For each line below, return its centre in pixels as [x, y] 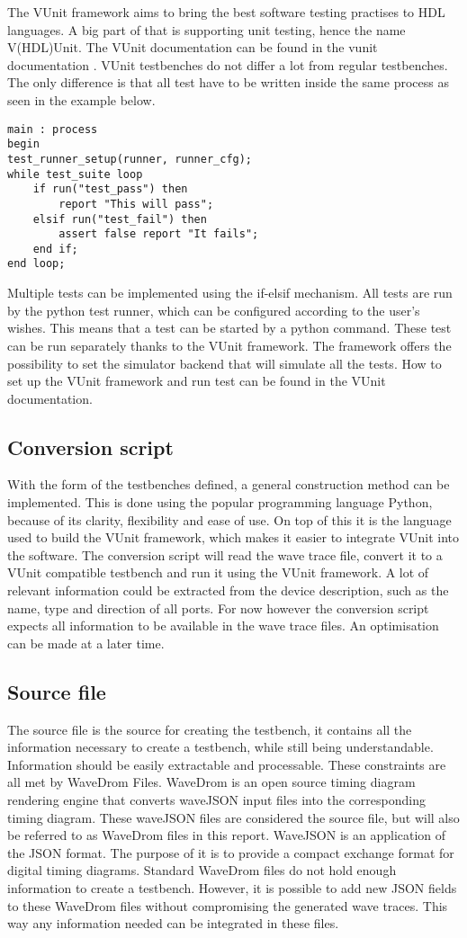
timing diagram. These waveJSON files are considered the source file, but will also [233, 817]
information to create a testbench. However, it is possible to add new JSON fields [232, 887]
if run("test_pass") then [110, 189]
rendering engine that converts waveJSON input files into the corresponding [216, 800]
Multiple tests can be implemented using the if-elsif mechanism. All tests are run [230, 293]
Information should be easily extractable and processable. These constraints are [227, 764]
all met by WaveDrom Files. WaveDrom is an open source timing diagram [211, 782]
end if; [55, 249]
